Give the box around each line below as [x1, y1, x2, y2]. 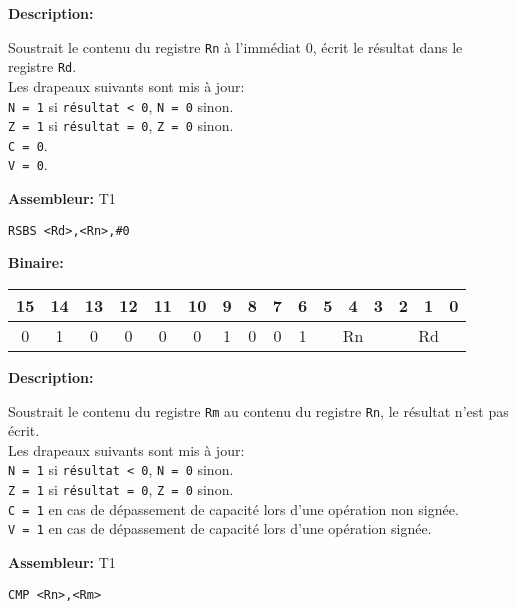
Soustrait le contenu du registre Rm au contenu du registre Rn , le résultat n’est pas [8, 400, 509, 421]
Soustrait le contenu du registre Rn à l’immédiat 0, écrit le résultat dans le [8, 36, 463, 57]
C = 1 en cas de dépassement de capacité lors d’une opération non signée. [8, 498, 459, 519]
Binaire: [8, 252, 64, 273]
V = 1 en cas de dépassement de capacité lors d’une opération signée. [8, 518, 432, 539]
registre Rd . [8, 56, 77, 77]
